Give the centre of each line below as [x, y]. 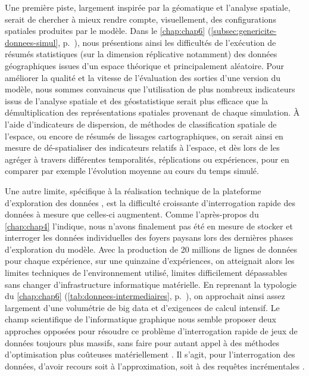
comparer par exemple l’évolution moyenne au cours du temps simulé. [132, 171]
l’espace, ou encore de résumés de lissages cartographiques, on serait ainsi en [144, 136]
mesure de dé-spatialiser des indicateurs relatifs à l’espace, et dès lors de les [142, 147]
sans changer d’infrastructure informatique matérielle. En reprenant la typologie [151, 284]
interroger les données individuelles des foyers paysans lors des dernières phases [149, 237]
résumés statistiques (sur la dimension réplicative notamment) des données [141, 54]
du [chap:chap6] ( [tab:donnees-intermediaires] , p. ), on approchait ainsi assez [145, 296]
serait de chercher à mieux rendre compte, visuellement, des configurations [141, 19]
